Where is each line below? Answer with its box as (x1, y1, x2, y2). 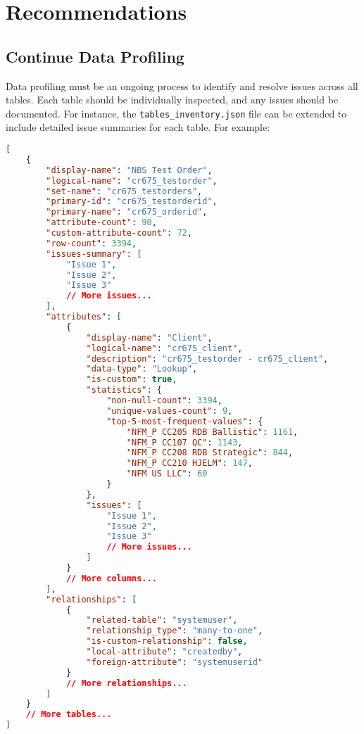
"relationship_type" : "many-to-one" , (86, 626, 263, 636)
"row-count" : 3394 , (46, 238, 137, 248)
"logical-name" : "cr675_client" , (86, 343, 243, 353)
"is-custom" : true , (86, 374, 177, 385)
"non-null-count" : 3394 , (106, 396, 222, 406)
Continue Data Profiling (6, 45, 184, 67)
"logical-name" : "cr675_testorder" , (46, 175, 218, 186)
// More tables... (25, 709, 112, 720)
